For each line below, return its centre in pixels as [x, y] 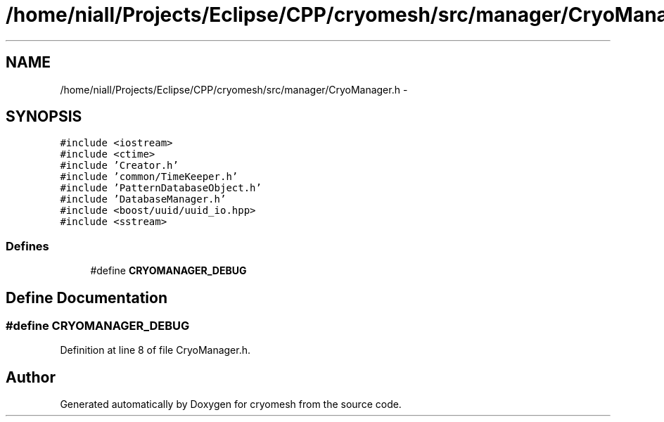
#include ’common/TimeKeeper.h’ [149, 177]
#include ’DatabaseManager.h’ [143, 199]
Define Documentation [87, 298]
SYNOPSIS [44, 117]
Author [31, 377]
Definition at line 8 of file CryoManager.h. [155, 350]
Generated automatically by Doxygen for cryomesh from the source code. [231, 404]
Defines [27, 246]
